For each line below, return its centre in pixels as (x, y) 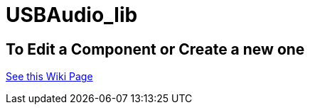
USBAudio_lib (72, 15)
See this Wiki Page (49, 77)
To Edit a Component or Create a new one (155, 49)
